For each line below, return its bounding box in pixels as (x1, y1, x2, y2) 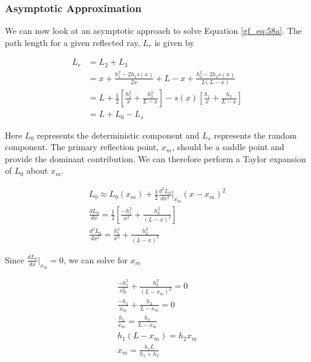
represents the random (214, 128, 297, 141)
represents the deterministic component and (36, 128, 200, 141)
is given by (154, 36, 194, 48)
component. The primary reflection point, (5, 140, 159, 153)
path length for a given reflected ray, (5, 36, 140, 48)
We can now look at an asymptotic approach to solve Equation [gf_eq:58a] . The (5, 24, 302, 37)
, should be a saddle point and (172, 140, 284, 153)
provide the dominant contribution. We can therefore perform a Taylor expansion (5, 152, 306, 165)
